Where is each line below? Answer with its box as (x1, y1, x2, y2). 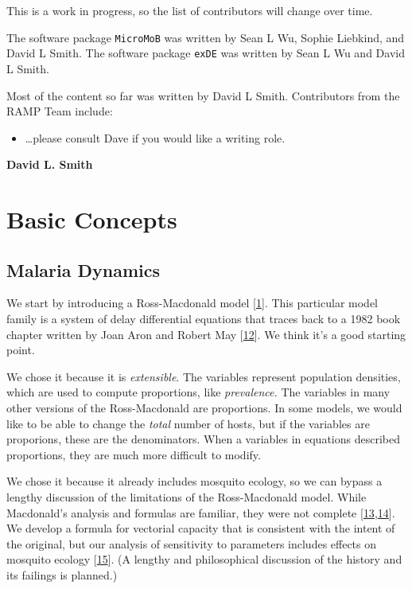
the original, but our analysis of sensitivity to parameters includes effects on (6, 535, 377, 552)
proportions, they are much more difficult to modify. (6, 446, 261, 462)
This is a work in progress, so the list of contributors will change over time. (6, 2, 373, 18)
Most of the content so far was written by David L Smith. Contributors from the (6, 87, 400, 103)
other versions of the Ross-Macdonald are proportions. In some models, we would (6, 400, 402, 416)
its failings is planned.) (6, 566, 118, 583)
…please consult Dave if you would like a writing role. (25, 129, 286, 146)
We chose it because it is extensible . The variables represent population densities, (6, 368, 401, 384)
